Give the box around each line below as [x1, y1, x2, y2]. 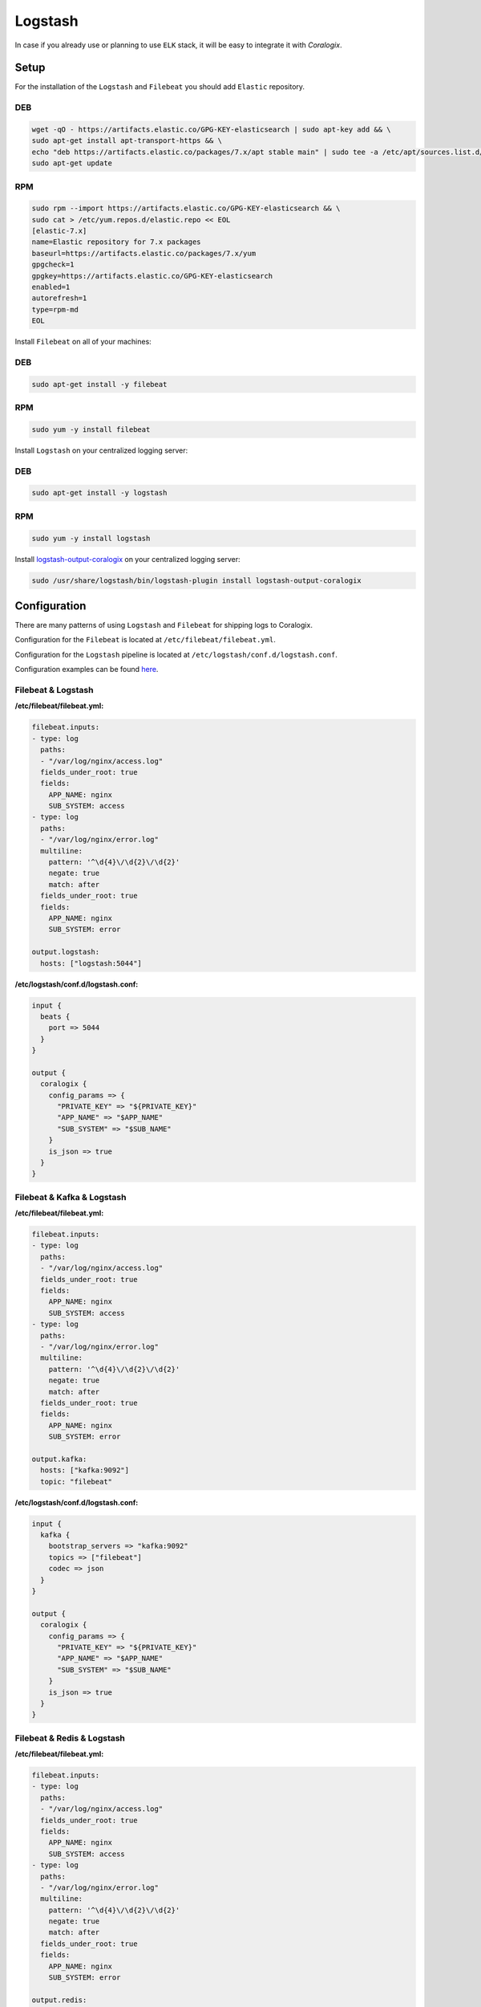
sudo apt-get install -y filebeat [31, 380, 168, 389]
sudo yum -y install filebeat [31, 425, 151, 434]
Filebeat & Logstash [14, 684, 94, 695]
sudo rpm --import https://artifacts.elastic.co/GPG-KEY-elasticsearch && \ [31, 204, 341, 213]
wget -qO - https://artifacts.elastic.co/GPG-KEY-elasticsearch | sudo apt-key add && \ [31, 125, 392, 134]
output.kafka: [31, 1454, 87, 1464]
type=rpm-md [31, 305, 79, 314]
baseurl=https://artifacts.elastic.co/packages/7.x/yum [31, 249, 257, 258]
